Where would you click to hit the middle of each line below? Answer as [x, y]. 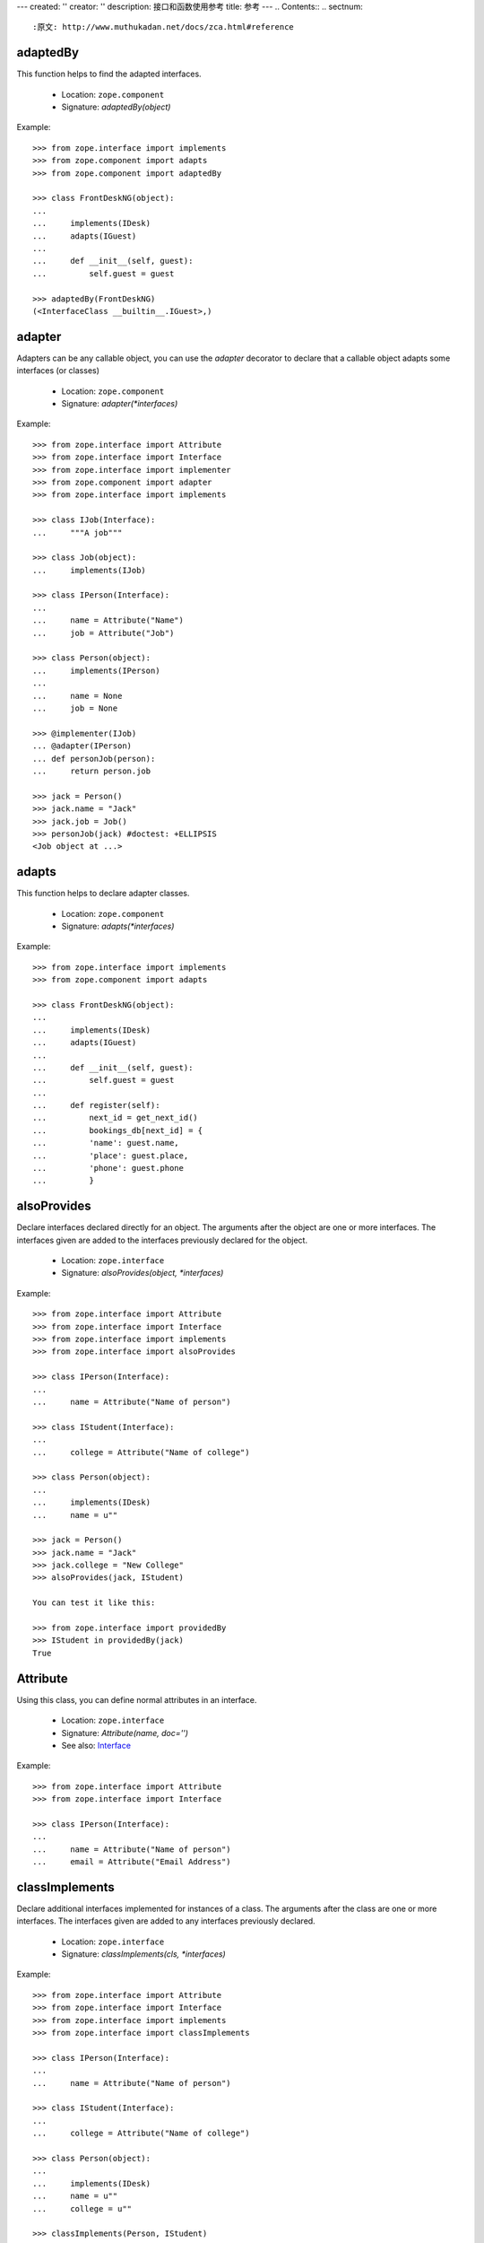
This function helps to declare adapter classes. [103, 894]
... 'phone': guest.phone [108, 1168]
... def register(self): [96, 1105]
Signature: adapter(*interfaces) [120, 404]
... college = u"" [82, 2208]
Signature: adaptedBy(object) [116, 107]
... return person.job [92, 771]
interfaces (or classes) [58, 371]
